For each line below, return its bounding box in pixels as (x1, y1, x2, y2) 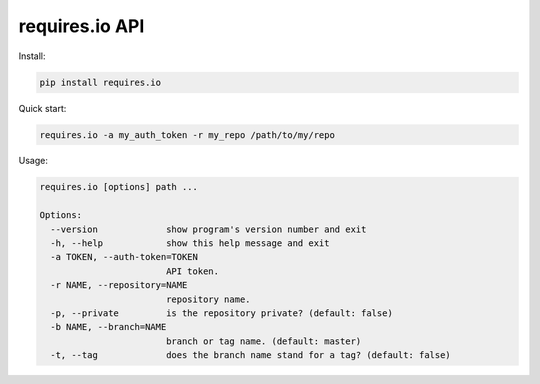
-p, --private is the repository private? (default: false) (50, 307, 394, 319)
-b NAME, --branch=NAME (50, 321, 167, 333)
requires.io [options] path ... (39, 181, 199, 193)
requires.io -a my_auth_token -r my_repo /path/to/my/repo (39, 129, 335, 140)
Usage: (18, 155, 49, 167)
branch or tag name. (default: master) (165, 335, 362, 347)
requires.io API (18, 15, 145, 37)
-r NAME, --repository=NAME (50, 280, 188, 291)
